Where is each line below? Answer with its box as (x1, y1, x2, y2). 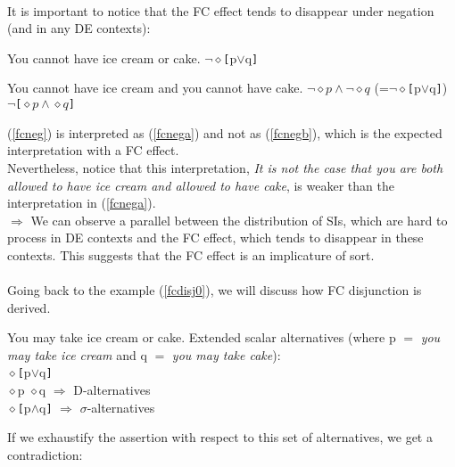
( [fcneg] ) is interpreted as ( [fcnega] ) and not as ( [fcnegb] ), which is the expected (7, 123, 443, 142)
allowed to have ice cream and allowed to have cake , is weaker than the (7, 176, 394, 194)
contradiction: (7, 445, 83, 463)
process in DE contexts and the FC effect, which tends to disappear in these (7, 228, 424, 247)
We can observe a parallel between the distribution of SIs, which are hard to (30, 210, 448, 229)
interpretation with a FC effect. (7, 141, 179, 160)
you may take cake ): (171, 345, 281, 364)
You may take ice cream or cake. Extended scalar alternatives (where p (7, 328, 396, 347)
